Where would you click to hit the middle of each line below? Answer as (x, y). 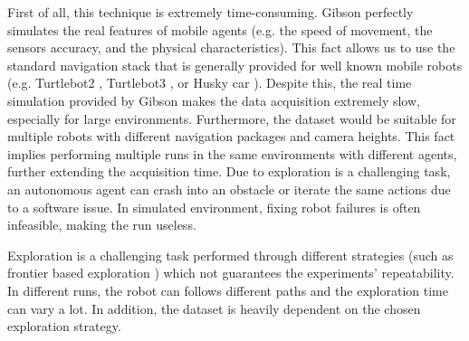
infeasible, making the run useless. (102, 225)
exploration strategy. (64, 326)
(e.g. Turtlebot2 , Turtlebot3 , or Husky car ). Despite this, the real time (210, 83)
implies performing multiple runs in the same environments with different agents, (232, 153)
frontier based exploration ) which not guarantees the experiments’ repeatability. (231, 273)
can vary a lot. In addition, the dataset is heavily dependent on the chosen (214, 308)
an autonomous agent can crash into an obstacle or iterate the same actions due (229, 189)
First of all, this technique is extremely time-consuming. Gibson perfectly (211, 12)
